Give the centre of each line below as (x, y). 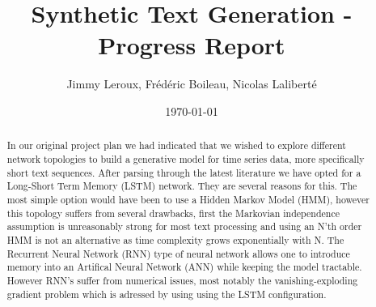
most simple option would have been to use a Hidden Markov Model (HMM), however (188, 199)
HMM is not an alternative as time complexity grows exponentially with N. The (175, 239)
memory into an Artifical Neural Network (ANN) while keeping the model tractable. (184, 267)
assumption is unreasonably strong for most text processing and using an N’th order (184, 226)
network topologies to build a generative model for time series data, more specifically (186, 158)
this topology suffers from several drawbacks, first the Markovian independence (173, 213)
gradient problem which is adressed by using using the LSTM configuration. (167, 294)
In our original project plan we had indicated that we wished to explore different (176, 145)
